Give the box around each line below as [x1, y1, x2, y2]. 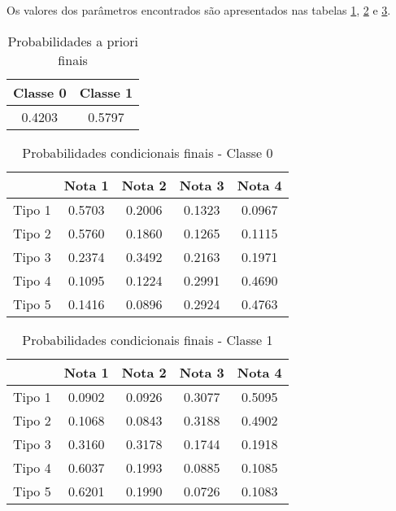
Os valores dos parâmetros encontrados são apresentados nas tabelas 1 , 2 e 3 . [7, 2, 391, 18]
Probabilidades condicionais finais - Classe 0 [22, 142, 273, 162]
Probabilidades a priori [7, 31, 138, 50]
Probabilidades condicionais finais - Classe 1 [22, 330, 273, 349]
